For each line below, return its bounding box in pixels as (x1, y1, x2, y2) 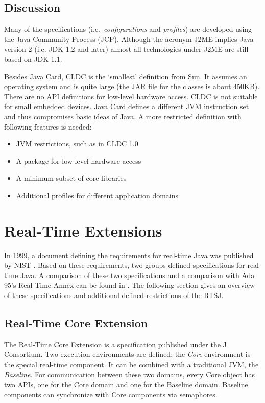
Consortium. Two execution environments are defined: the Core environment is (4, 349, 251, 359)
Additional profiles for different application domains (16, 189, 179, 200)
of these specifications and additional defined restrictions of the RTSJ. (4, 290, 224, 301)
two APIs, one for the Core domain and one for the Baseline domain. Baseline (4, 379, 248, 390)
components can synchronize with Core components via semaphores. (4, 389, 218, 399)
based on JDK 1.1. (4, 53, 62, 64)
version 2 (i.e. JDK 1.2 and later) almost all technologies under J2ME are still (4, 44, 249, 54)
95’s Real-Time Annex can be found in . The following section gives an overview (4, 280, 255, 290)
